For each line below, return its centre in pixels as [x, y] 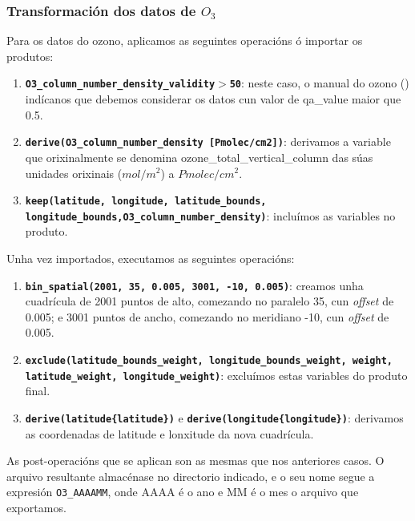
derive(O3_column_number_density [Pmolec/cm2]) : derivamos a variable [208, 141]
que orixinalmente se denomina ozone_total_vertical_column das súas [199, 157]
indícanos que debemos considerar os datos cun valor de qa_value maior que [213, 99]
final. [38, 391]
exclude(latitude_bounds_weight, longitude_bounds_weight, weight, [209, 361]
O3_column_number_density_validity [120, 85]
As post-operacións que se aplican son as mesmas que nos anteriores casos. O [195, 460]
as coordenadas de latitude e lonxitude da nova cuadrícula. [169, 433]
